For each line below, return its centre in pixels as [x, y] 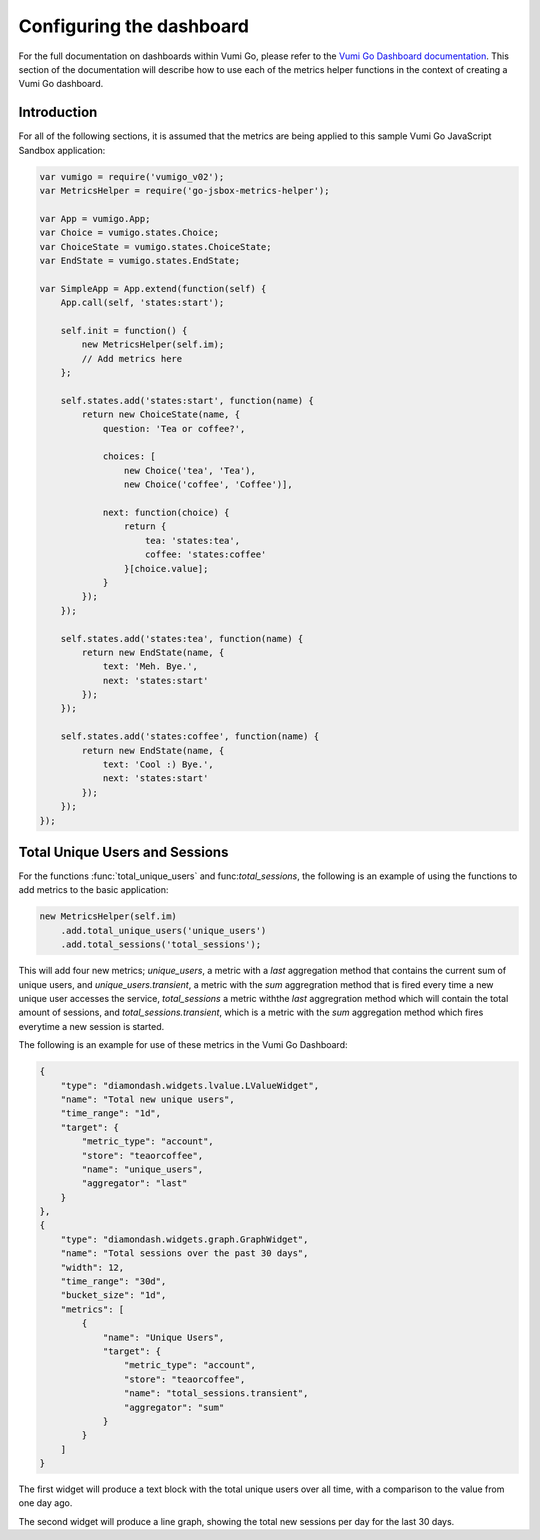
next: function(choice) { [166, 512]
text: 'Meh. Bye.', [150, 666]
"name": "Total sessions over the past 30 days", [184, 1253]
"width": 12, [92, 1267]
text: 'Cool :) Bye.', [158, 764]
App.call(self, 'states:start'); [142, 303]
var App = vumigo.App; [95, 218]
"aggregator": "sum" [174, 1407]
